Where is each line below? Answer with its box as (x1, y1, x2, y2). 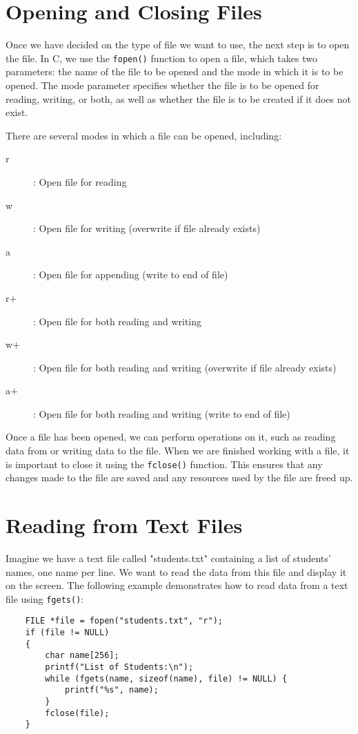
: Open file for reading (33, 174, 127, 189)
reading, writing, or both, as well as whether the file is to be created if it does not (6, 91, 351, 106)
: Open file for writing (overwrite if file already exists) (33, 221, 261, 235)
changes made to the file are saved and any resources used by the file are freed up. (6, 470, 353, 485)
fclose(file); (45, 708, 110, 718)
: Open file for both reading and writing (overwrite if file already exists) (33, 360, 337, 374)
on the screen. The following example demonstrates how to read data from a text (6, 578, 348, 592)
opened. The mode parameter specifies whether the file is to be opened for (6, 77, 319, 92)
